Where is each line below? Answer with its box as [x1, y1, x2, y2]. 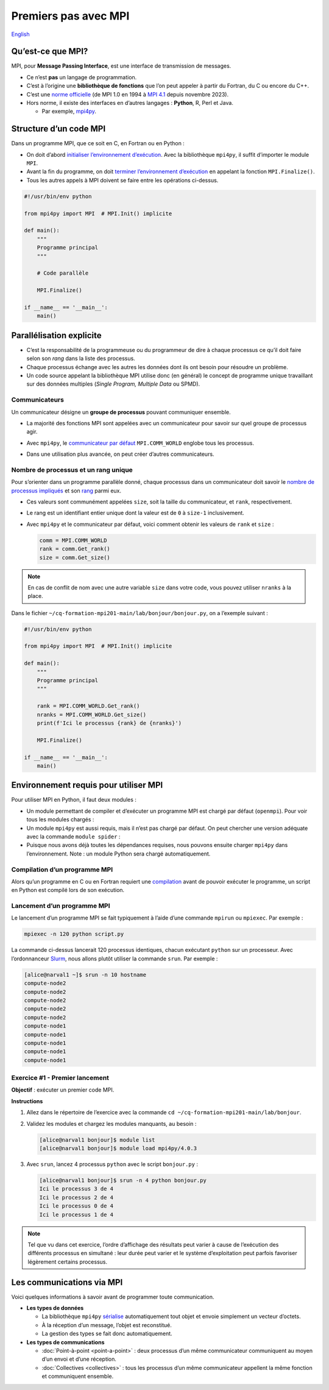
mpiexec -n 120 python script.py [24, 931, 124, 938]
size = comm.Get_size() [39, 554, 111, 561]
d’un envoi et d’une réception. [41, 1355, 117, 1363]
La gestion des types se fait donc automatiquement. [41, 1330, 173, 1338]
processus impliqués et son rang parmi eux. [11, 487, 122, 494]
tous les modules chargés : [26, 816, 94, 823]
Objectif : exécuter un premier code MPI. [11, 1086, 115, 1093]
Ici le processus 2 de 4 [39, 1194, 114, 1201]
